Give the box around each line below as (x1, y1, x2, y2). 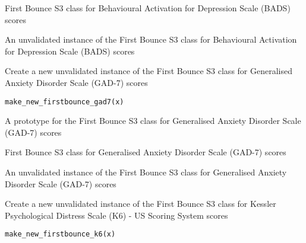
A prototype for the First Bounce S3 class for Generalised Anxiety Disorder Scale (5, 114, 301, 127)
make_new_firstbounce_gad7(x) (5, 97, 124, 106)
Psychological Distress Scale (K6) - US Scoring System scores (5, 209, 228, 221)
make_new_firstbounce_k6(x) (5, 230, 116, 239)
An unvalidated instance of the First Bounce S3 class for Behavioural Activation (5, 33, 297, 46)
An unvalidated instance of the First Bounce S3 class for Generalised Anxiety (5, 166, 287, 178)
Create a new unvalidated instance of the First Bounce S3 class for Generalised (5, 65, 292, 77)
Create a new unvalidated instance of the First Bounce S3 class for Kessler (5, 197, 276, 210)
